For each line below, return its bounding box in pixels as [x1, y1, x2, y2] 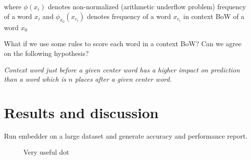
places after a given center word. [75, 74, 172, 84]
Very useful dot [23, 147, 69, 157]
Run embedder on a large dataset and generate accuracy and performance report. [4, 130, 248, 141]
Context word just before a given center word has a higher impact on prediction [4, 64, 240, 74]
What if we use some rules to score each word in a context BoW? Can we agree [4, 38, 242, 49]
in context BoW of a [183, 11, 245, 21]
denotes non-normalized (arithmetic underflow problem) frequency [48, 1, 246, 11]
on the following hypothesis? [4, 48, 89, 58]
